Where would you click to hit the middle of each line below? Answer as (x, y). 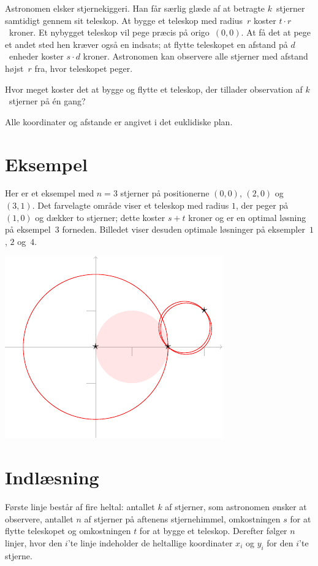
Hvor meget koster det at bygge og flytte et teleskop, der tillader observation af (154, 89)
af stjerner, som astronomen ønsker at (236, 507)
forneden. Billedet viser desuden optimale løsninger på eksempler (184, 229)
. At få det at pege (276, 32)
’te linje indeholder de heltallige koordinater (150, 542)
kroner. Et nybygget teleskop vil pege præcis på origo (109, 32)
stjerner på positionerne (165, 193)
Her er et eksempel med (50, 193)
